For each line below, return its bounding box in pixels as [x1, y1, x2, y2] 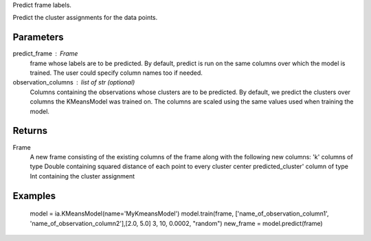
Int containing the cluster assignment [30, 172, 135, 180]
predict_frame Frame [12, 49, 78, 58]
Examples [12, 190, 56, 202]
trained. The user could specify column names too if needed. [30, 69, 203, 77]
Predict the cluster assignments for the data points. [12, 14, 158, 22]
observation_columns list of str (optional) [12, 78, 135, 87]
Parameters [12, 32, 64, 43]
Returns [12, 125, 48, 137]
